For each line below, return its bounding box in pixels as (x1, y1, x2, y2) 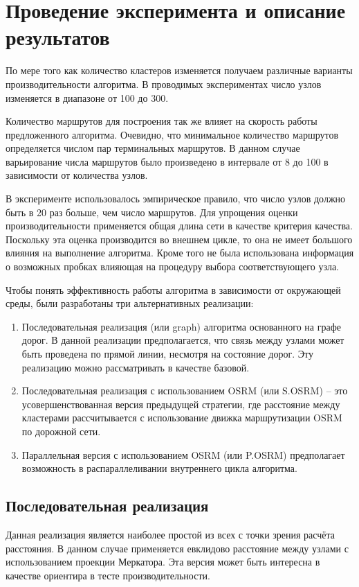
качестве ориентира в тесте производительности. (6, 568, 210, 582)
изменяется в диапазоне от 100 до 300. (6, 90, 169, 105)
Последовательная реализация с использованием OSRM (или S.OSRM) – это (21, 383, 348, 398)
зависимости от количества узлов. (6, 168, 148, 182)
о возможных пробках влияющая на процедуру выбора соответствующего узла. (6, 259, 340, 274)
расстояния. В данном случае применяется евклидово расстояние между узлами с (6, 541, 349, 555)
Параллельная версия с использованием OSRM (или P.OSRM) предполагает (21, 447, 345, 462)
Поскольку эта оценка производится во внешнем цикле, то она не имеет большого (6, 231, 353, 246)
